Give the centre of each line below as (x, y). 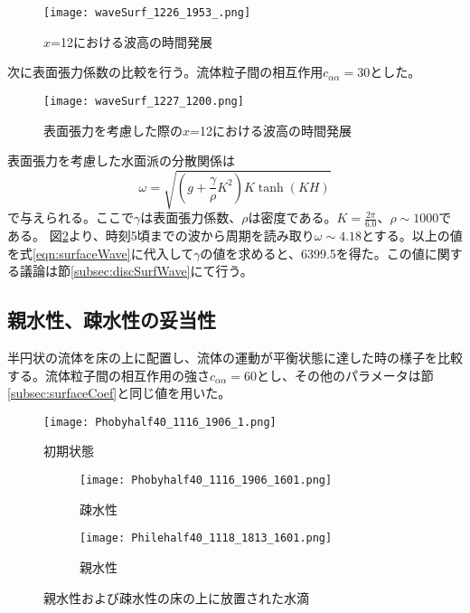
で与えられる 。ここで (70, 217)
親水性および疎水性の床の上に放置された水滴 (176, 597)
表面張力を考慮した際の (113, 130)
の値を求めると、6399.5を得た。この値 (312, 253)
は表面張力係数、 (191, 217)
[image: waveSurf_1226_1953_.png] (147, 13)
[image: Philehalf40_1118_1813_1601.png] (206, 538)
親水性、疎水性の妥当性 (112, 320)
